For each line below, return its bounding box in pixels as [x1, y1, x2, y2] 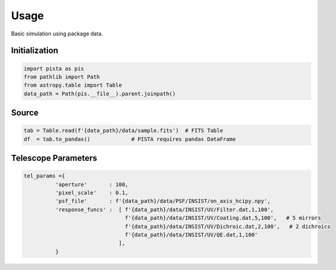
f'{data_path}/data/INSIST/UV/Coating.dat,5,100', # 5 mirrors [125, 215, 321, 221]
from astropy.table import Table [23, 82, 122, 89]
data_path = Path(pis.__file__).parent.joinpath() [23, 90, 176, 97]
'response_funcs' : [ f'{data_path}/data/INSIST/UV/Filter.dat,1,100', [55, 206, 274, 213]
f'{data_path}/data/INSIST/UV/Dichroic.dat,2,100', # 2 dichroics [125, 223, 331, 230]
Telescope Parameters [11, 153, 97, 163]
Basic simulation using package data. [11, 30, 103, 37]
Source [11, 108, 39, 118]
